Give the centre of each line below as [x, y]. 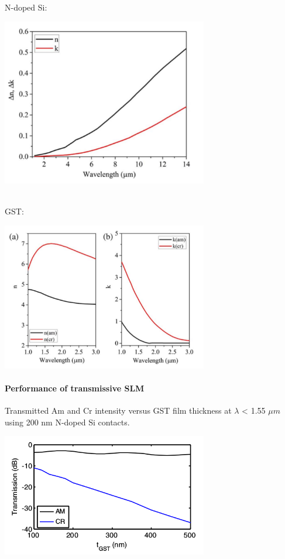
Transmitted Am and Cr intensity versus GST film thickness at [118, 410]
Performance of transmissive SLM [75, 388]
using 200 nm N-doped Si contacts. [67, 422]
